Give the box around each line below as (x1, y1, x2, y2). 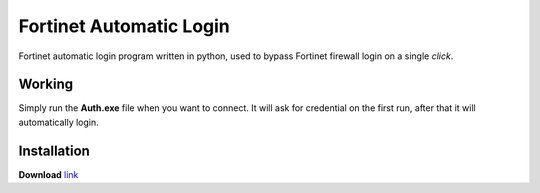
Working (18, 76, 74, 93)
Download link (18, 168, 79, 180)
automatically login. (18, 116, 99, 128)
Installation (18, 142, 90, 159)
